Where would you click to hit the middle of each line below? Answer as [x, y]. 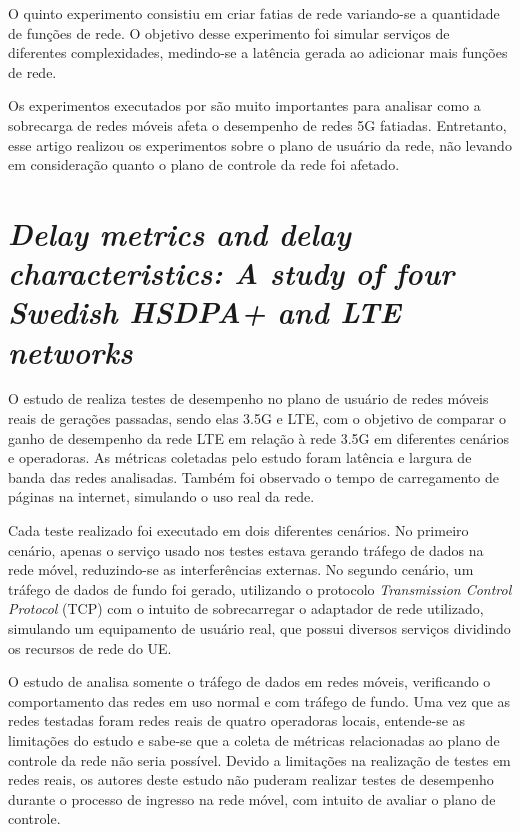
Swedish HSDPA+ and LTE [204, 312]
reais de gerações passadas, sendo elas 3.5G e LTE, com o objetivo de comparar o [257, 418]
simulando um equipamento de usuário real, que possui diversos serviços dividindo [259, 627]
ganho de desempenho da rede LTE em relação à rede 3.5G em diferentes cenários [258, 437]
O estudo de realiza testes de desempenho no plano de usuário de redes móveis [248, 398]
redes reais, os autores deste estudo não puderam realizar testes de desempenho [251, 779]
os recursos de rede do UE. [90, 647]
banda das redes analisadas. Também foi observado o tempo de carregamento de [253, 476]
